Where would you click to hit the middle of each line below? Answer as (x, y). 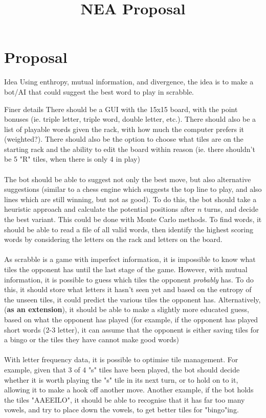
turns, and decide (231, 209)
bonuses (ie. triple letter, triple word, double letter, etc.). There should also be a (130, 119)
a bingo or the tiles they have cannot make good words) (92, 339)
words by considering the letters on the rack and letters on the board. (113, 239)
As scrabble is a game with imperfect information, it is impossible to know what (130, 259)
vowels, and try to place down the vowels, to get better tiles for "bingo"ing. (121, 410)
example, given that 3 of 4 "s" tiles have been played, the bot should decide (122, 369)
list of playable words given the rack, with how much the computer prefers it (124, 129)
